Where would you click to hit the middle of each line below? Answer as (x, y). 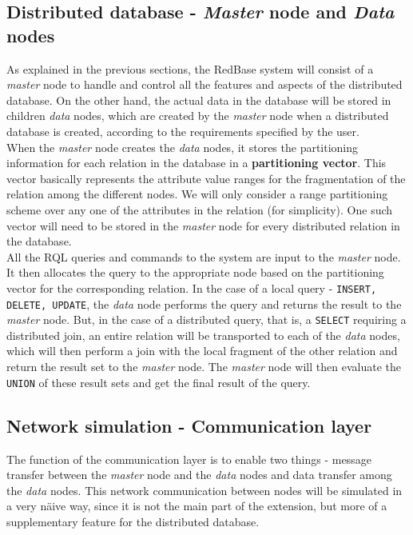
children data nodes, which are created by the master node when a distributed (198, 116)
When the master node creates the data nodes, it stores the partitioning (183, 147)
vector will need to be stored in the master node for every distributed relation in (203, 225)
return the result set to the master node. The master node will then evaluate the (204, 367)
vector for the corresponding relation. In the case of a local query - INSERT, (192, 287)
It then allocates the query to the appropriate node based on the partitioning (195, 272)
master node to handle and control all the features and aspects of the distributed (205, 84)
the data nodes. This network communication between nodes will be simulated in (205, 490)
